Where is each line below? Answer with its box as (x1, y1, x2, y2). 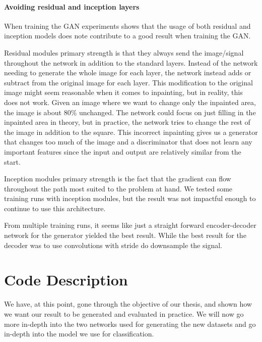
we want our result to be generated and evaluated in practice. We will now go (4, 308, 244, 319)
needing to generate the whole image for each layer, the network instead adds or (4, 67, 251, 78)
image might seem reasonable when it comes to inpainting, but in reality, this (4, 87, 243, 97)
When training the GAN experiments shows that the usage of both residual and (4, 20, 251, 31)
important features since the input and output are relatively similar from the (4, 146, 241, 157)
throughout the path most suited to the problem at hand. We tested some (4, 183, 233, 193)
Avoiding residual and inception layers (4, 1, 140, 12)
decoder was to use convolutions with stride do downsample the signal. (4, 239, 222, 250)
